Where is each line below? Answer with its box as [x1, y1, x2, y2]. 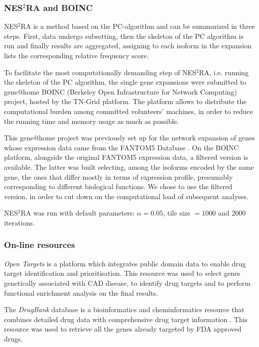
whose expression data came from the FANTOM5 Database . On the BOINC [4, 142, 239, 152]
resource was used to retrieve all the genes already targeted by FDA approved [4, 324, 242, 334]
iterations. [4, 217, 35, 228]
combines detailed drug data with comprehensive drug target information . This [4, 314, 248, 324]
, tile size [163, 208, 190, 218]
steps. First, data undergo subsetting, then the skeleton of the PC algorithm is [4, 30, 244, 41]
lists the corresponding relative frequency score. [4, 50, 149, 60]
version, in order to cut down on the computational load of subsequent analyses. [4, 191, 249, 201]
